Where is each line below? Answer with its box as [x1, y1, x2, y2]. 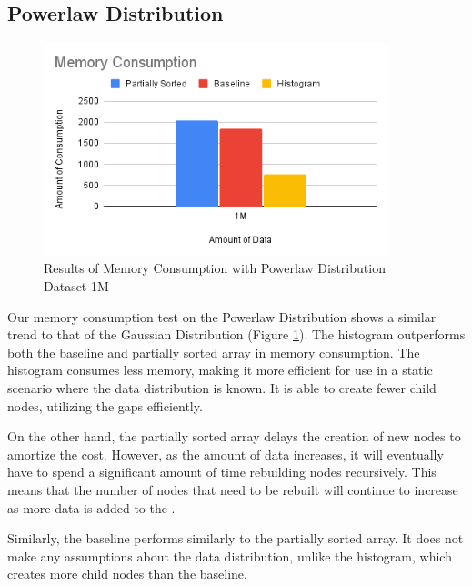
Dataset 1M [44, 277, 109, 296]
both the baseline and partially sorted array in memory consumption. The [7, 342, 420, 361]
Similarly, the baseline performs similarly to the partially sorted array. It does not [7, 529, 464, 548]
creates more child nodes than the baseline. [7, 564, 247, 583]
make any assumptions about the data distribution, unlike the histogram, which [7, 546, 452, 565]
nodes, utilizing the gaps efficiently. [7, 396, 203, 415]
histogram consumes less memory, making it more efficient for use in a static [7, 360, 433, 379]
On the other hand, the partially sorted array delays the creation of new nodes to [7, 427, 461, 446]
